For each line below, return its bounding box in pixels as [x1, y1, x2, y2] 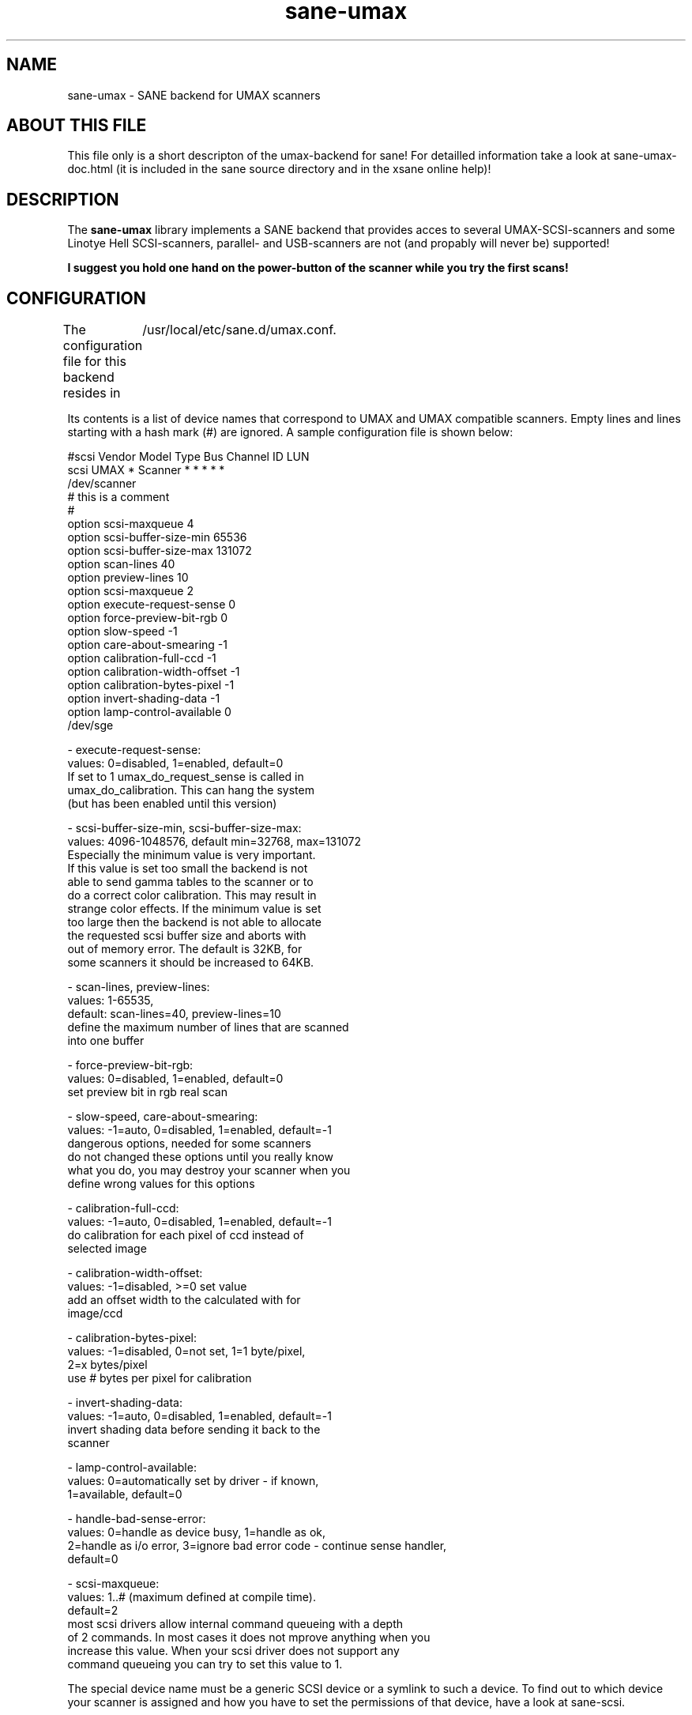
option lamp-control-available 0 [67, 705, 231, 719]
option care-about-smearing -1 [67, 638, 228, 652]
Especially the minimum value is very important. [67, 848, 316, 862]
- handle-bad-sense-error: [67, 1512, 206, 1526]
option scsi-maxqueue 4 [67, 517, 194, 531]
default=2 [67, 1604, 118, 1618]
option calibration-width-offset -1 [67, 665, 240, 679]
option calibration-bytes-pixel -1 [67, 678, 235, 692]
